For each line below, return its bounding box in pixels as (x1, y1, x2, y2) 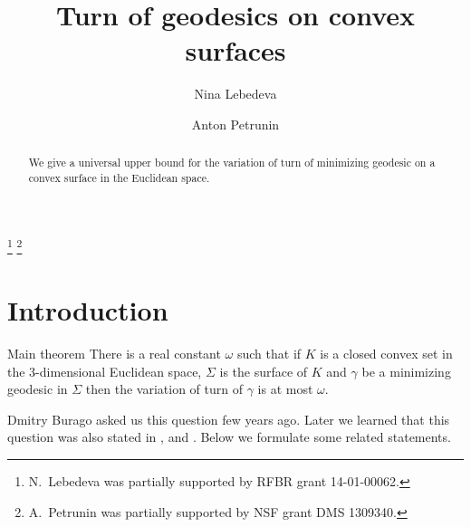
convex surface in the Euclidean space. (28, 169, 210, 185)
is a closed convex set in (320, 343, 453, 362)
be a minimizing (361, 361, 451, 380)
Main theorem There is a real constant (7, 343, 221, 362)
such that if (236, 343, 302, 362)
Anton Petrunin (191, 114, 280, 133)
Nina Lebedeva (194, 84, 277, 103)
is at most (257, 379, 313, 398)
